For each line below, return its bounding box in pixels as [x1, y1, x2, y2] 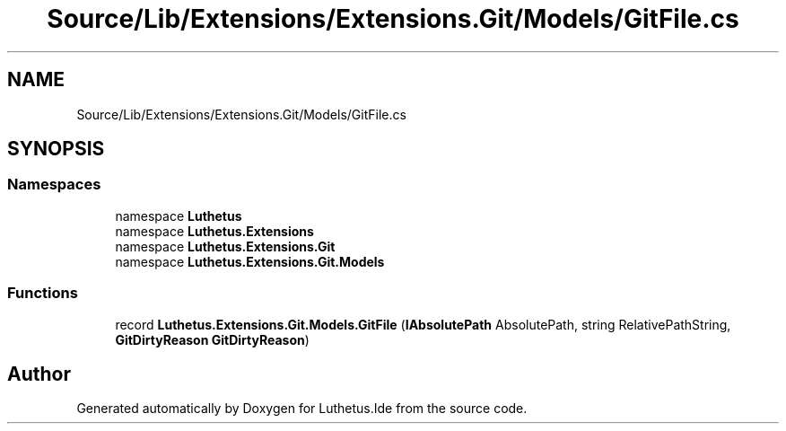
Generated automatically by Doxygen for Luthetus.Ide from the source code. [76, 400, 528, 417]
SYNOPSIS [7, 137, 105, 161]
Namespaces [7, 175, 101, 194]
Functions [7, 284, 78, 303]
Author [7, 362, 71, 385]
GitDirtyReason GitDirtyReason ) [115, 331, 310, 347]
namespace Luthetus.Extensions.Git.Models [115, 253, 385, 269]
